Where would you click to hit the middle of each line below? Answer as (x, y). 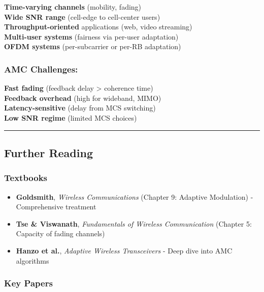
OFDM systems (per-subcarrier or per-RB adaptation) (93, 46)
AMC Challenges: (41, 69)
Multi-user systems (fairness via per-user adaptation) (91, 36)
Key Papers (28, 283)
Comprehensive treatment (56, 207)
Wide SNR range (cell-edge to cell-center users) (82, 16)
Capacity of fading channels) (60, 233)
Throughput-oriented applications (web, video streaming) (98, 27)
